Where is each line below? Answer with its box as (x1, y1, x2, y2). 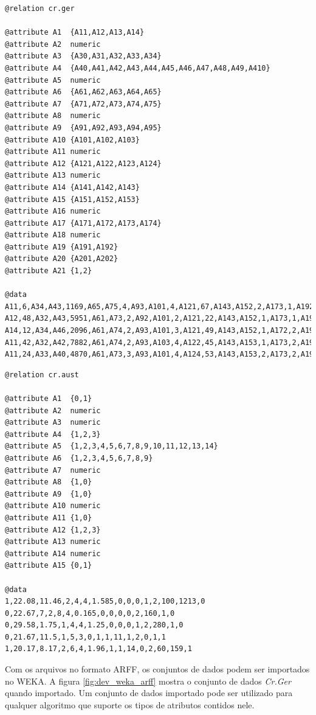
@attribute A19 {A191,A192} (5, 242, 118, 251)
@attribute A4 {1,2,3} (5, 430, 101, 439)
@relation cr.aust (5, 370, 79, 379)
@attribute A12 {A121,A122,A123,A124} (5, 159, 162, 168)
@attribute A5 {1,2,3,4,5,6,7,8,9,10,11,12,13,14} (5, 442, 218, 451)
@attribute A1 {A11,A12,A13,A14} (5, 28, 145, 37)
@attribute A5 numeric (5, 75, 101, 85)
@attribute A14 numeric (5, 549, 101, 558)
